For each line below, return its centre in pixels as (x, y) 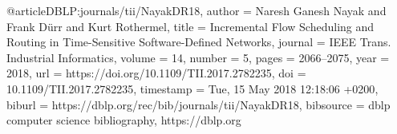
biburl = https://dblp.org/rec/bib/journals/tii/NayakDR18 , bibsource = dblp (198, 104)
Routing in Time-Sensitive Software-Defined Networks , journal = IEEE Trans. (199, 42)
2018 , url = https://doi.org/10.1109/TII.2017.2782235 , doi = (156, 73)
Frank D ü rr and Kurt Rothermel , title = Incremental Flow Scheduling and (190, 26)
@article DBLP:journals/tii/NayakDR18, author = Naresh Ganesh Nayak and (196, 10)
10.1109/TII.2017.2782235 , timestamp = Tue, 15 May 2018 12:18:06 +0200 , (192, 88)
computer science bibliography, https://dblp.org (124, 120)
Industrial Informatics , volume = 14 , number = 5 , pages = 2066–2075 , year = (198, 57)
